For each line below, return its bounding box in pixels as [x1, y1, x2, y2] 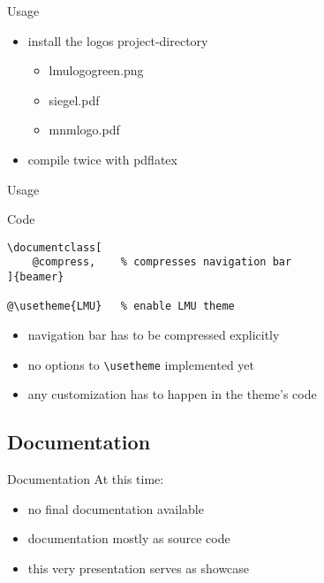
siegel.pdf [49, 90, 100, 109]
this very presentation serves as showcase [27, 558, 250, 577]
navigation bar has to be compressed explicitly [27, 326, 280, 344]
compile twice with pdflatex [27, 150, 177, 168]
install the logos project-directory [27, 31, 208, 50]
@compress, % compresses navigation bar [32, 256, 292, 269]
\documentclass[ [7, 241, 102, 254]
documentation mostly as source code [27, 529, 230, 548]
